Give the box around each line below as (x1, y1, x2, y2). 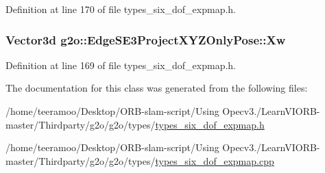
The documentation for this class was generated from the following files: (5, 81, 308, 95)
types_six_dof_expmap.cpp (155, 153, 274, 168)
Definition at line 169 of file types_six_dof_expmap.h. (5, 57, 236, 72)
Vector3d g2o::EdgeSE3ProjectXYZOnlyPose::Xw (5, 31, 286, 48)
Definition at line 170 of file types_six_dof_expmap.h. (5, 2, 236, 16)
